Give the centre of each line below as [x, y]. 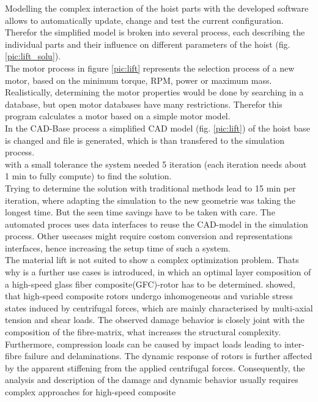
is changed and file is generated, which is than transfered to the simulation [145, 140]
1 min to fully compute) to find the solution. [88, 176]
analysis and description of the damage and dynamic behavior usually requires [152, 380]
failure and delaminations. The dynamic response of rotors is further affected [168, 356]
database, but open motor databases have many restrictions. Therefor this [144, 104]
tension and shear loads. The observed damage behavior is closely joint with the [155, 320]
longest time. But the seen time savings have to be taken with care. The [140, 212]
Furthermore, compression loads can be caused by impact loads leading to [143, 344]
